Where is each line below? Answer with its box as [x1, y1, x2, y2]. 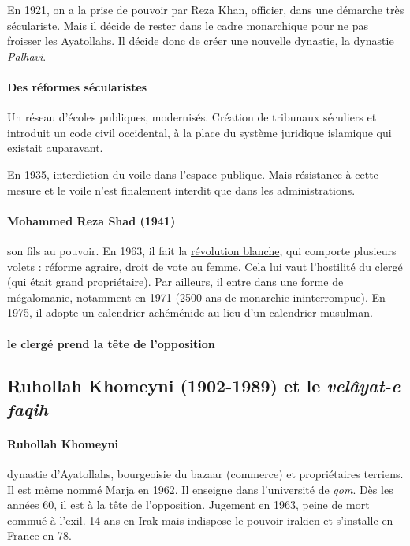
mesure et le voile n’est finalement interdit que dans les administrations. [7, 181, 356, 198]
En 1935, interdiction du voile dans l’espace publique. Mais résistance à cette [7, 165, 378, 182]
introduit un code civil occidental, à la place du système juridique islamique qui [7, 124, 392, 140]
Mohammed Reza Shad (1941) [7, 212, 176, 228]
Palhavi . [7, 47, 47, 64]
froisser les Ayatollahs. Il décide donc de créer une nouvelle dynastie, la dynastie [7, 32, 394, 49]
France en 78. [7, 527, 72, 544]
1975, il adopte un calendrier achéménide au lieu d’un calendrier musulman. [7, 304, 373, 321]
